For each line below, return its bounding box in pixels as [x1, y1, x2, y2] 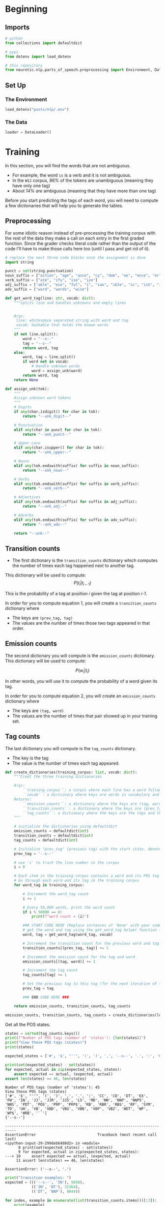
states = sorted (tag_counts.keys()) [5, 1031, 80, 1036]
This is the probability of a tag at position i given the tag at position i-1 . [5, 591, 147, 597]
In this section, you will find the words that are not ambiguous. [5, 162, 131, 168]
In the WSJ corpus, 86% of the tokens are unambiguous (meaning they [12, 177, 154, 183]
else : [14, 350, 26, 355]
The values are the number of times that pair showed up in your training [12, 713, 158, 719]
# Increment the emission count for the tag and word [23, 954, 135, 960]
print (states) [5, 1045, 34, 1050]
